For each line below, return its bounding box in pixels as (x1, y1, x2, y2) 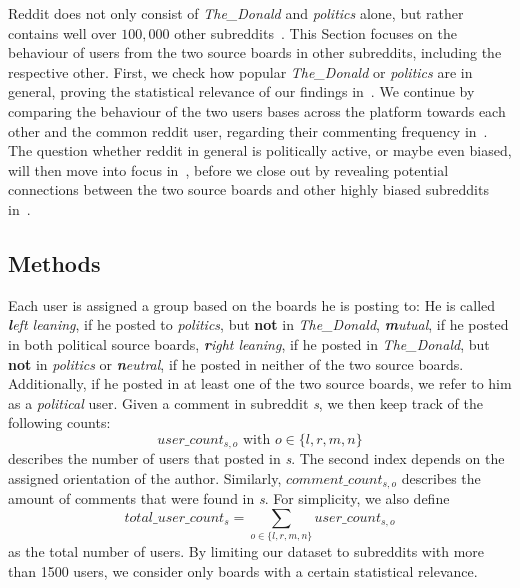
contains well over (8, 22, 117, 43)
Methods (8, 247, 101, 278)
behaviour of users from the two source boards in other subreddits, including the (8, 42, 502, 63)
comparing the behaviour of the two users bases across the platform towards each (8, 100, 506, 121)
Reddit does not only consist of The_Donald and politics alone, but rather (8, 3, 464, 23)
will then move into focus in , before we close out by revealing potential (8, 159, 449, 180)
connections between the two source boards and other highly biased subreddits (8, 179, 489, 200)
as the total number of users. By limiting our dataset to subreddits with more (8, 541, 485, 562)
